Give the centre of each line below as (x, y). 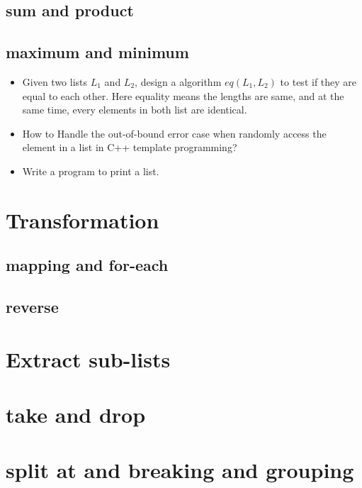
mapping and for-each (87, 265)
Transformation (83, 220)
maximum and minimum (97, 52)
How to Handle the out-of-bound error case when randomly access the (174, 133)
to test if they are (318, 81)
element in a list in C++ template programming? (130, 147)
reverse (32, 307)
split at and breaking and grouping (180, 470)
